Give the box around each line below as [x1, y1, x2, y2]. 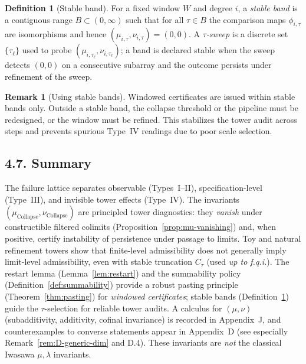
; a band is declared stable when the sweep [120, 44, 275, 56]
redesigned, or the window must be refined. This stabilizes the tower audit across [5, 113, 297, 125]
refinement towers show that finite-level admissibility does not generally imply [5, 243, 287, 256]
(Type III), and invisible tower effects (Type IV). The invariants [5, 193, 240, 205]
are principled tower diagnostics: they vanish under [78, 206, 262, 218]
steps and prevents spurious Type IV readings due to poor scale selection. [5, 125, 272, 137]
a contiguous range [5, 13, 73, 25]
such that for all [126, 13, 184, 25]
